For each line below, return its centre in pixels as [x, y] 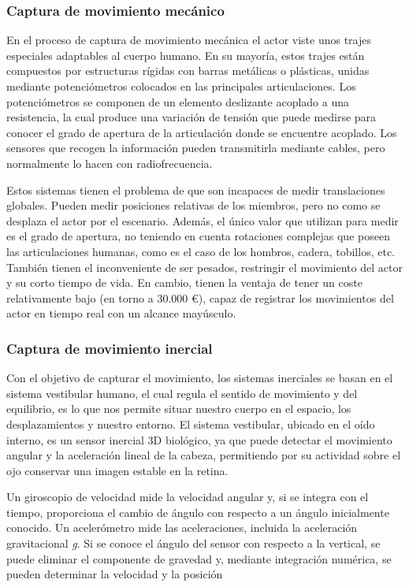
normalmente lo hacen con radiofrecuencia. [110, 163]
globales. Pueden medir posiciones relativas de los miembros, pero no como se [193, 205]
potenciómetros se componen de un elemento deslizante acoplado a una [178, 101]
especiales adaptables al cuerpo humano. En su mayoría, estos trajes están [186, 55]
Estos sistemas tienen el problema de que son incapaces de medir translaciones [196, 189]
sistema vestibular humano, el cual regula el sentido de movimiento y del [182, 393]
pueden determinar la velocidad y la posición [115, 574]
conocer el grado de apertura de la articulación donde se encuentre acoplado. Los [202, 132]
